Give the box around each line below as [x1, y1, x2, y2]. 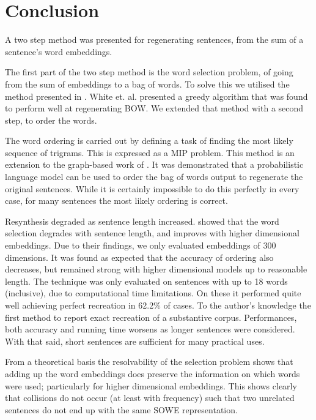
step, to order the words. [5, 113, 97, 126]
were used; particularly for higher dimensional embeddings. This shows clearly [5, 379, 297, 392]
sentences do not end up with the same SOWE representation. [5, 403, 238, 416]
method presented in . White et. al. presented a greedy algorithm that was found [5, 89, 308, 102]
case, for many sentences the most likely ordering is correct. [5, 194, 228, 207]
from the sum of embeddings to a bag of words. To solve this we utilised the [5, 77, 290, 90]
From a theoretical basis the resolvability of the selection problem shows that [5, 355, 293, 368]
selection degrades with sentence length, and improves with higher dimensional [5, 227, 299, 239]
